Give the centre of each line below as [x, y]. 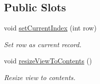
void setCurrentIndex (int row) [50, 28]
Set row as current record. [43, 44]
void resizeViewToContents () [48, 61]
